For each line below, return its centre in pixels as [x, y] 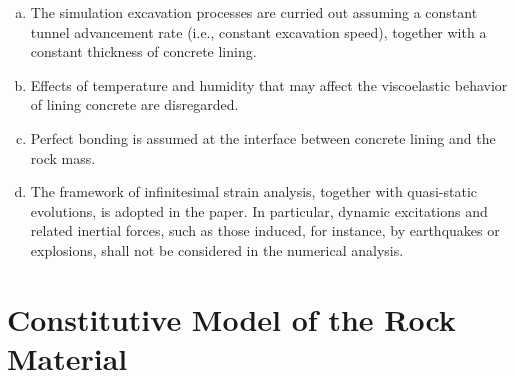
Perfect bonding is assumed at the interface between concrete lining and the [263, 137]
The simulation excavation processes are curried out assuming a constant [254, 12]
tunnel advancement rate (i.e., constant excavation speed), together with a [258, 31]
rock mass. [63, 157]
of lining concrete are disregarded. [134, 104]
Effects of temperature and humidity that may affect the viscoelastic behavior [269, 84]
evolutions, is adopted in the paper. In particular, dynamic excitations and [259, 210]
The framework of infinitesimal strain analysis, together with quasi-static [254, 191]
